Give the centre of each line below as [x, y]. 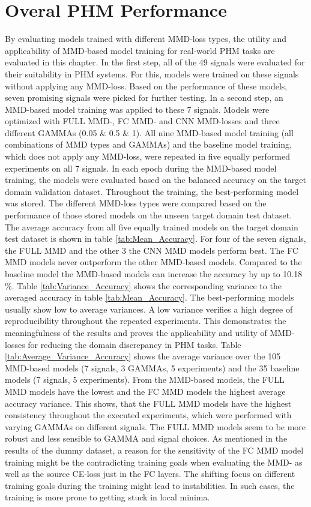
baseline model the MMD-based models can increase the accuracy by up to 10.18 [154, 274]
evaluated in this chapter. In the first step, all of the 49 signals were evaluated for [155, 62]
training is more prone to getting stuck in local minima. [107, 497]
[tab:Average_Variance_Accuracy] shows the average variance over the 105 [143, 356]
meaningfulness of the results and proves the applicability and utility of [136, 332]
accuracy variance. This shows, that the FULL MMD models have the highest [148, 403]
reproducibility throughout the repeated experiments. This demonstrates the [146, 321]
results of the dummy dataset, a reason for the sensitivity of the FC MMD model [154, 450]
